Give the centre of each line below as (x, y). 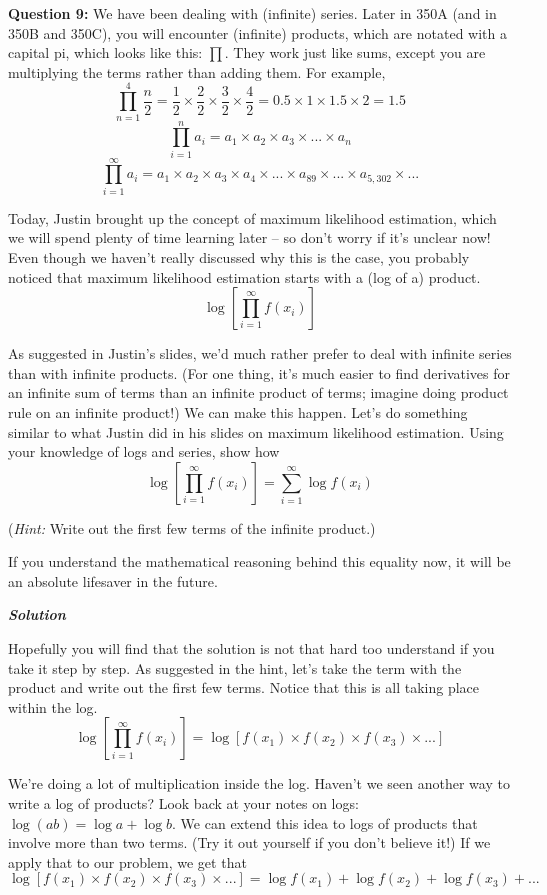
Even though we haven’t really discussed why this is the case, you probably (239, 256)
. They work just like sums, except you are (355, 52)
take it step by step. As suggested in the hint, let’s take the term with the (235, 667)
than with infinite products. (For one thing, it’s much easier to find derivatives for (259, 372)
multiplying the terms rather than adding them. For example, (197, 71)
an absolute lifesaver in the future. (113, 580)
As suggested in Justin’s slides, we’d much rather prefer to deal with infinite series (260, 353)
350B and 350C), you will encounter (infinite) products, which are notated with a (257, 32)
